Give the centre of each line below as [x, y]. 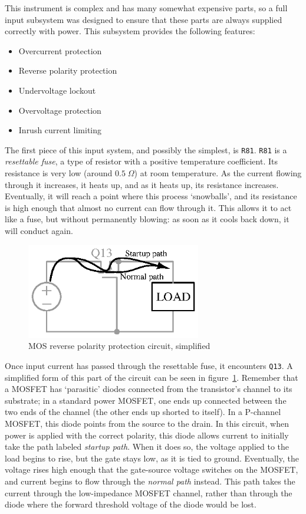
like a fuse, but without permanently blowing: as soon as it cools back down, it [147, 219]
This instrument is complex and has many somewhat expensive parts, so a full [146, 8]
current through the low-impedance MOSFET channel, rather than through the [149, 492]
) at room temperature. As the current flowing [218, 173]
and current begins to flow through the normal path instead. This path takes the [150, 481]
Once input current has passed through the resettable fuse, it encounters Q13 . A [149, 365]
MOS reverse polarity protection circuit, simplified [119, 346]
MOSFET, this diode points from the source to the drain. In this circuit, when [147, 423]
